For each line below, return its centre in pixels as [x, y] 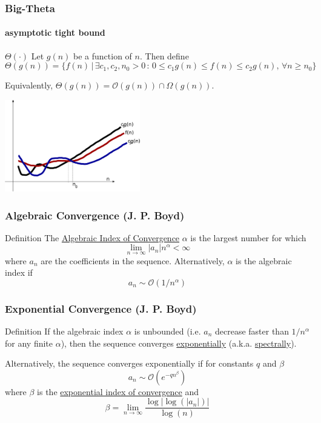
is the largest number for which [248, 237]
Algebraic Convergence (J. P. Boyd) [95, 215]
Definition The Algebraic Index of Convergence [92, 237]
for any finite [29, 343]
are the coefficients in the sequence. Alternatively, [133, 260]
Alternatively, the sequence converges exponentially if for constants [129, 363]
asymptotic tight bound [55, 32]
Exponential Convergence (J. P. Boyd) [101, 308]
